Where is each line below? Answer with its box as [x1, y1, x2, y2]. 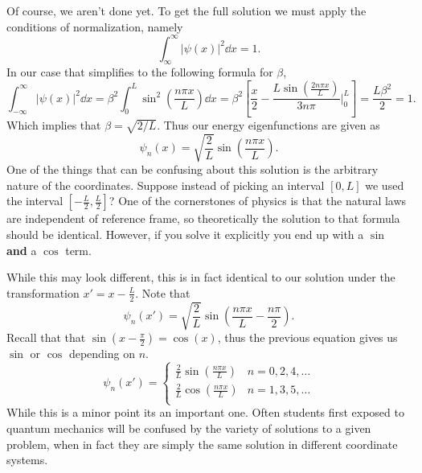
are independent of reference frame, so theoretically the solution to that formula [6, 210, 400, 227]
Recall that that [6, 329, 86, 346]
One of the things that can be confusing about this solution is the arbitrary [6, 161, 379, 178]
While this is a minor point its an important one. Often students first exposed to [6, 404, 404, 421]
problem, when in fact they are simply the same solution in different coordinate [6, 435, 398, 452]
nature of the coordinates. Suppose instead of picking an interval [6, 176, 325, 193]
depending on [68, 345, 135, 362]
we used [365, 176, 404, 193]
